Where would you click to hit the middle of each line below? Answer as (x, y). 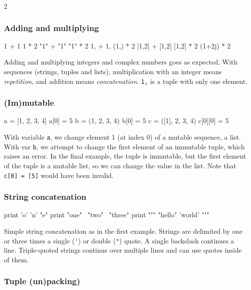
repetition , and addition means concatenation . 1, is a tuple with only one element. (126, 81)
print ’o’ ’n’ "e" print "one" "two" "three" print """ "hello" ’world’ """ (107, 215)
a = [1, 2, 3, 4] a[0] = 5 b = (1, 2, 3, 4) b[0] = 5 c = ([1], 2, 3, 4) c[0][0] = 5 (117, 121)
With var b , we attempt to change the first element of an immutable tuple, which (125, 146)
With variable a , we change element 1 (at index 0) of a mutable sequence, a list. (122, 137)
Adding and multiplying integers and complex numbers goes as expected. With (121, 62)
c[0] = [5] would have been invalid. (59, 175)
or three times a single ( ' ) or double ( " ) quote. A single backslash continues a (119, 240)
